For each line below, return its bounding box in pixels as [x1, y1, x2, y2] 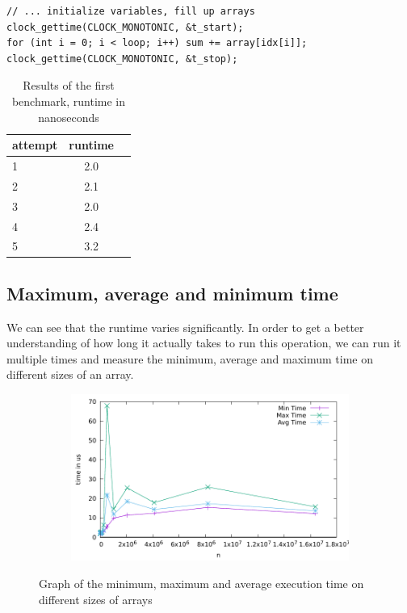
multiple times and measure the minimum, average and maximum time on [6, 350, 374, 367]
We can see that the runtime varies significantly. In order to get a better [6, 318, 364, 335]
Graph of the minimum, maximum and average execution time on [39, 575, 364, 592]
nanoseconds [38, 108, 99, 125]
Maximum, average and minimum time [6, 280, 338, 305]
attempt [12, 136, 58, 153]
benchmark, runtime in [11, 92, 126, 109]
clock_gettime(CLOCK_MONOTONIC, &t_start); [6, 21, 244, 33]
